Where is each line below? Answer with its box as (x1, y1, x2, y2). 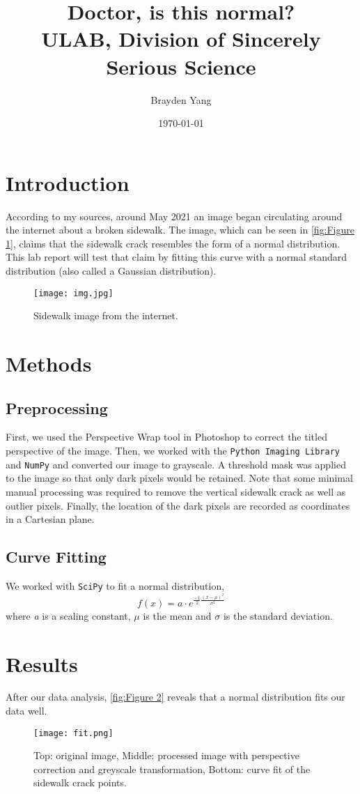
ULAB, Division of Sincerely (41, 24, 321, 53)
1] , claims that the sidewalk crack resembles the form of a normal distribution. (6, 236, 341, 250)
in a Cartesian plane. (6, 512, 95, 526)
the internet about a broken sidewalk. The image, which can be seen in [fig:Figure (6, 222, 354, 237)
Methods (6, 349, 92, 378)
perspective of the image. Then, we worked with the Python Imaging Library (6, 443, 341, 458)
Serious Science (106, 52, 256, 80)
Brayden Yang (150, 92, 212, 107)
